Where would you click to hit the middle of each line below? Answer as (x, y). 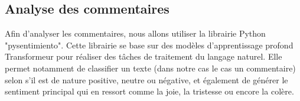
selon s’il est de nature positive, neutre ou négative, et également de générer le (146, 79)
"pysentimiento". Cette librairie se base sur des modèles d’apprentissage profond (149, 45)
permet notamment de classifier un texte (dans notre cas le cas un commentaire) (150, 68)
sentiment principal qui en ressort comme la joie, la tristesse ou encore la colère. (149, 91)
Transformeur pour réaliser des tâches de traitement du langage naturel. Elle (144, 56)
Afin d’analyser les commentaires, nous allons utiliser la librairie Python (135, 33)
